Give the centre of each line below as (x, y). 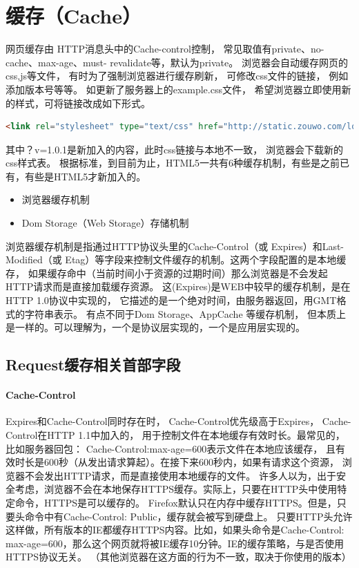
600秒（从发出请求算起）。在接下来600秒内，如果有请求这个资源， (191, 462)
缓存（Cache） (74, 16)
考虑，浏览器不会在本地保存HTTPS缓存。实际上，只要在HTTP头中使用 (176, 489)
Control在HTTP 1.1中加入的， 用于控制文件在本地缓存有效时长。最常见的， (175, 434)
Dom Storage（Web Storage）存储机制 (105, 223)
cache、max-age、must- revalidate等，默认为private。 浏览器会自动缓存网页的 (177, 62)
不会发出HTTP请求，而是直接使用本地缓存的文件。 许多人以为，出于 (180, 475)
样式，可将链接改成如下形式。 (83, 103)
